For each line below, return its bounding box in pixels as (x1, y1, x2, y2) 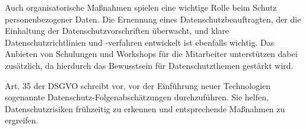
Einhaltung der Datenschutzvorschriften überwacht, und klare (5, 24, 230, 37)
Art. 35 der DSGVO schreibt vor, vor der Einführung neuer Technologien (5, 79, 271, 91)
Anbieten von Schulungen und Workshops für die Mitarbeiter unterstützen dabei (5, 47, 298, 60)
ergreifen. (5, 114, 39, 126)
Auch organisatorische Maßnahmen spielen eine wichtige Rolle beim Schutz (5, 1, 277, 13)
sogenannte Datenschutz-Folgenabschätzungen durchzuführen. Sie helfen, (5, 91, 269, 103)
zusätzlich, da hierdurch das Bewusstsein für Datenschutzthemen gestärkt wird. (5, 59, 294, 71)
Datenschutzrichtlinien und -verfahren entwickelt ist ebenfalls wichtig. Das (5, 36, 275, 48)
